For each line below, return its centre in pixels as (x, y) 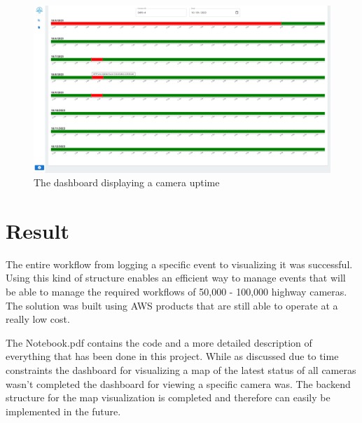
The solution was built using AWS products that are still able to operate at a (172, 305)
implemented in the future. (63, 411)
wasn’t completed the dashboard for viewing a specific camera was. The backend (178, 383)
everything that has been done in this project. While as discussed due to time (172, 356)
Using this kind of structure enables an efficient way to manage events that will (176, 278)
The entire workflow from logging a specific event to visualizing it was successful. (179, 264)
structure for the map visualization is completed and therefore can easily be (168, 397)
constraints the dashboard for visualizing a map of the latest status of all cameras (181, 369)
